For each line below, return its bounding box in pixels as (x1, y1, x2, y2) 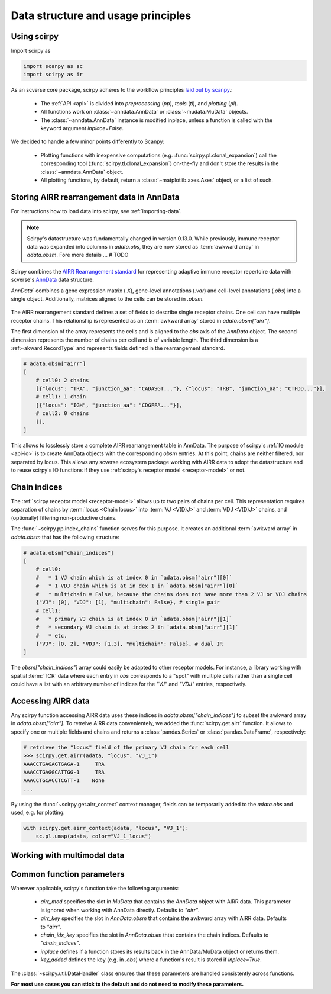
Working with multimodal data (11, 850, 125, 860)
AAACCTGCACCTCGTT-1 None (23, 777, 105, 784)
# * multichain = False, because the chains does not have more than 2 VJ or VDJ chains (35, 591, 307, 597)
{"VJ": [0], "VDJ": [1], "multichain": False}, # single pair (35, 599, 220, 606)
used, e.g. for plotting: (11, 809, 65, 816)
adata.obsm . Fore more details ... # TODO (27, 252, 129, 259)
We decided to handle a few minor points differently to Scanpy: (11, 138, 165, 145)
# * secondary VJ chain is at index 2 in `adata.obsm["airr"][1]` (35, 624, 239, 631)
